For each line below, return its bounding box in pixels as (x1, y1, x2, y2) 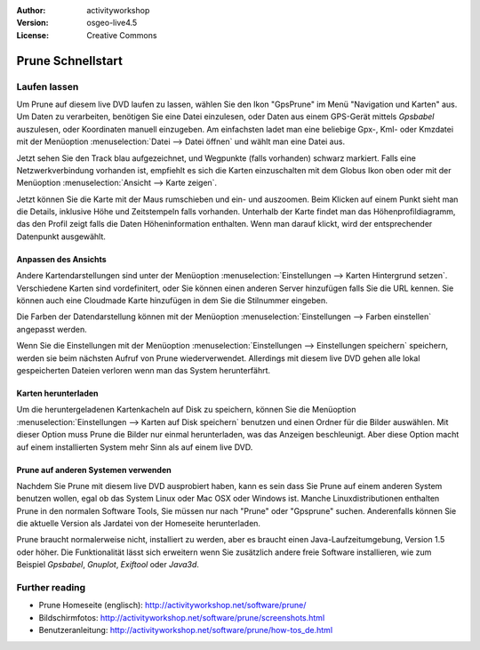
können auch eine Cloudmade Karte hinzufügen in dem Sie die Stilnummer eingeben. (16, 295, 328, 306)
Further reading (16, 582, 86, 594)
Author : (16, 5, 46, 15)
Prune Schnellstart (16, 53, 124, 68)
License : (16, 29, 49, 40)
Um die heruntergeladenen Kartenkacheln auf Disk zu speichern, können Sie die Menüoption (16, 405, 356, 415)
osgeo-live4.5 (86, 18, 138, 28)
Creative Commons (86, 29, 157, 40)
